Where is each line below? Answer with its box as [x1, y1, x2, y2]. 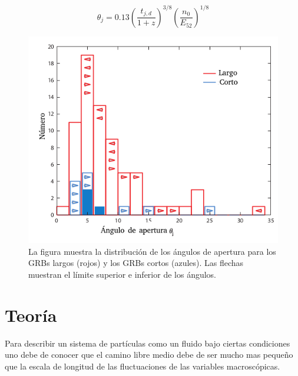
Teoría [5, 302, 57, 327]
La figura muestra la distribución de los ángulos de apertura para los [28, 245, 276, 257]
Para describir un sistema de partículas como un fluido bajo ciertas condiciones [5, 337, 290, 349]
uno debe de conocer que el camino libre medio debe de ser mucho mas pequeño [5, 348, 293, 361]
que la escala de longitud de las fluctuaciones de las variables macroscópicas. [5, 360, 280, 372]
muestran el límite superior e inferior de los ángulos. [28, 268, 217, 281]
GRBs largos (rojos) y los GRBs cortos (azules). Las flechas [28, 257, 244, 269]
